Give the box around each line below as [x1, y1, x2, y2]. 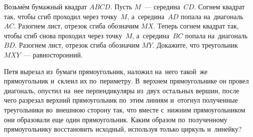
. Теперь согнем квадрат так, [153, 21, 239, 31]
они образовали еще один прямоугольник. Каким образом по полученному [4, 114, 228, 124]
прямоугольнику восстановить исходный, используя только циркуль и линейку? [4, 124, 242, 134]
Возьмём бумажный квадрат [4, 1, 87, 11]
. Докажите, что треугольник [152, 40, 238, 50]
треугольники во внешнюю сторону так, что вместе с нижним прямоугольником [4, 104, 246, 114]
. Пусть [110, 1, 132, 11]
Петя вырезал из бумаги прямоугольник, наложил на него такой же [4, 66, 208, 76]
